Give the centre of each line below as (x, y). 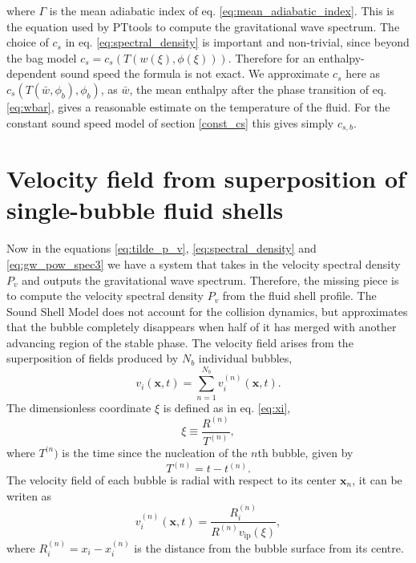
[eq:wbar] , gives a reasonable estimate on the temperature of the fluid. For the (198, 106)
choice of (28, 42)
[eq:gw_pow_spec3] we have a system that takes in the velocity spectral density (204, 263)
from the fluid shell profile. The (299, 296)
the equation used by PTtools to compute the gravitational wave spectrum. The (203, 26)
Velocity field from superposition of (206, 178)
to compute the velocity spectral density (105, 296)
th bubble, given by (305, 452)
